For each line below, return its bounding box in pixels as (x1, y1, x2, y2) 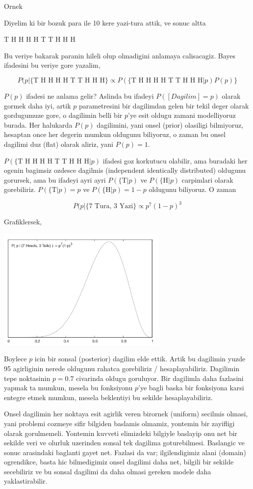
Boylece (4, 353, 27, 364)
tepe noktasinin (4, 373, 51, 383)
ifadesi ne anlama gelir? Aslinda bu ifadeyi (26, 90, 154, 101)
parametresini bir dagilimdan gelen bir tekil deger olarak (78, 100, 249, 110)
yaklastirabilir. (4, 476, 48, 486)
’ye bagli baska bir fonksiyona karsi (138, 382, 244, 393)
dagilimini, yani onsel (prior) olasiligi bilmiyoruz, (97, 119, 244, 130)
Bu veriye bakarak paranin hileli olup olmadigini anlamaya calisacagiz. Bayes (4, 50, 236, 60)
